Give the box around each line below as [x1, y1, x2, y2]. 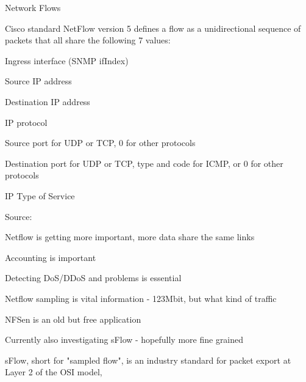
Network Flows [5, 1, 61, 13]
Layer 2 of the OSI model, [5, 365, 102, 378]
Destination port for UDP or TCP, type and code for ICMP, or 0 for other [5, 156, 283, 169]
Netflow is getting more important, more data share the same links [5, 230, 255, 243]
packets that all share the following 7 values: [5, 34, 171, 46]
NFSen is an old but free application [5, 312, 141, 325]
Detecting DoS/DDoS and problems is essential [5, 271, 182, 284]
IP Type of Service [5, 189, 75, 202]
